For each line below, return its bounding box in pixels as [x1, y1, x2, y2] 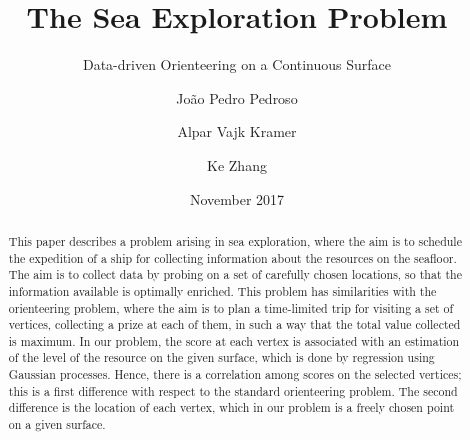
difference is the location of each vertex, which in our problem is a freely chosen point [8, 399, 455, 416]
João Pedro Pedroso [176, 87, 298, 108]
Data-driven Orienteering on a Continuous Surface [82, 54, 392, 75]
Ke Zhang [207, 154, 267, 175]
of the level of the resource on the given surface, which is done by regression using [8, 349, 435, 366]
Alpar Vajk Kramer [177, 121, 297, 142]
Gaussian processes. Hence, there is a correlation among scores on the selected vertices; [8, 366, 462, 383]
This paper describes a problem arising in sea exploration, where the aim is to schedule [8, 232, 462, 249]
